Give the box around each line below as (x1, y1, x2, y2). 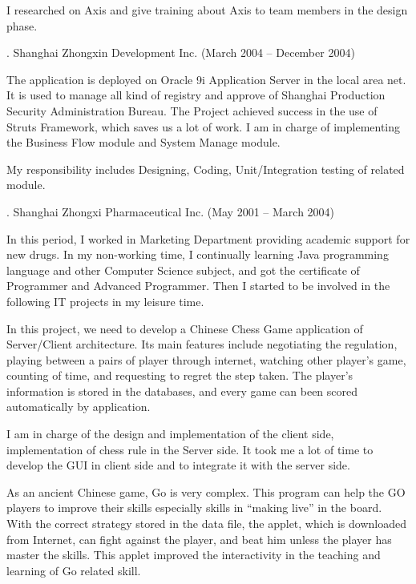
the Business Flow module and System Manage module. (6, 134, 281, 151)
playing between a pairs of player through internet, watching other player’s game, (6, 351, 406, 368)
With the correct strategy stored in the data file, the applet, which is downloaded (6, 515, 406, 532)
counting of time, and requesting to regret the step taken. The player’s (6, 367, 353, 384)
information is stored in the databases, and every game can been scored (6, 382, 358, 399)
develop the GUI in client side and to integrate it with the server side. (6, 457, 350, 473)
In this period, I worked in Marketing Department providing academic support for (6, 230, 410, 247)
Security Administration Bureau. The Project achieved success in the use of (6, 102, 378, 119)
